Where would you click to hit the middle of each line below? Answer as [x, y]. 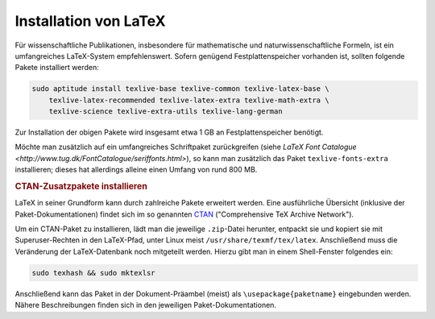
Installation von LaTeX [90, 21]
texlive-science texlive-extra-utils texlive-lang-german [166, 112]
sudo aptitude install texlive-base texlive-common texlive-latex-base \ [180, 89]
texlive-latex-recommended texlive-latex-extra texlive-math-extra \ [189, 100]
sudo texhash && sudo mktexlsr [94, 273]
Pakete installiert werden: [57, 68]
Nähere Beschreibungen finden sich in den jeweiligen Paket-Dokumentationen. [146, 305]
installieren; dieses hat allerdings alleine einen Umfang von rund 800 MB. [136, 170]
